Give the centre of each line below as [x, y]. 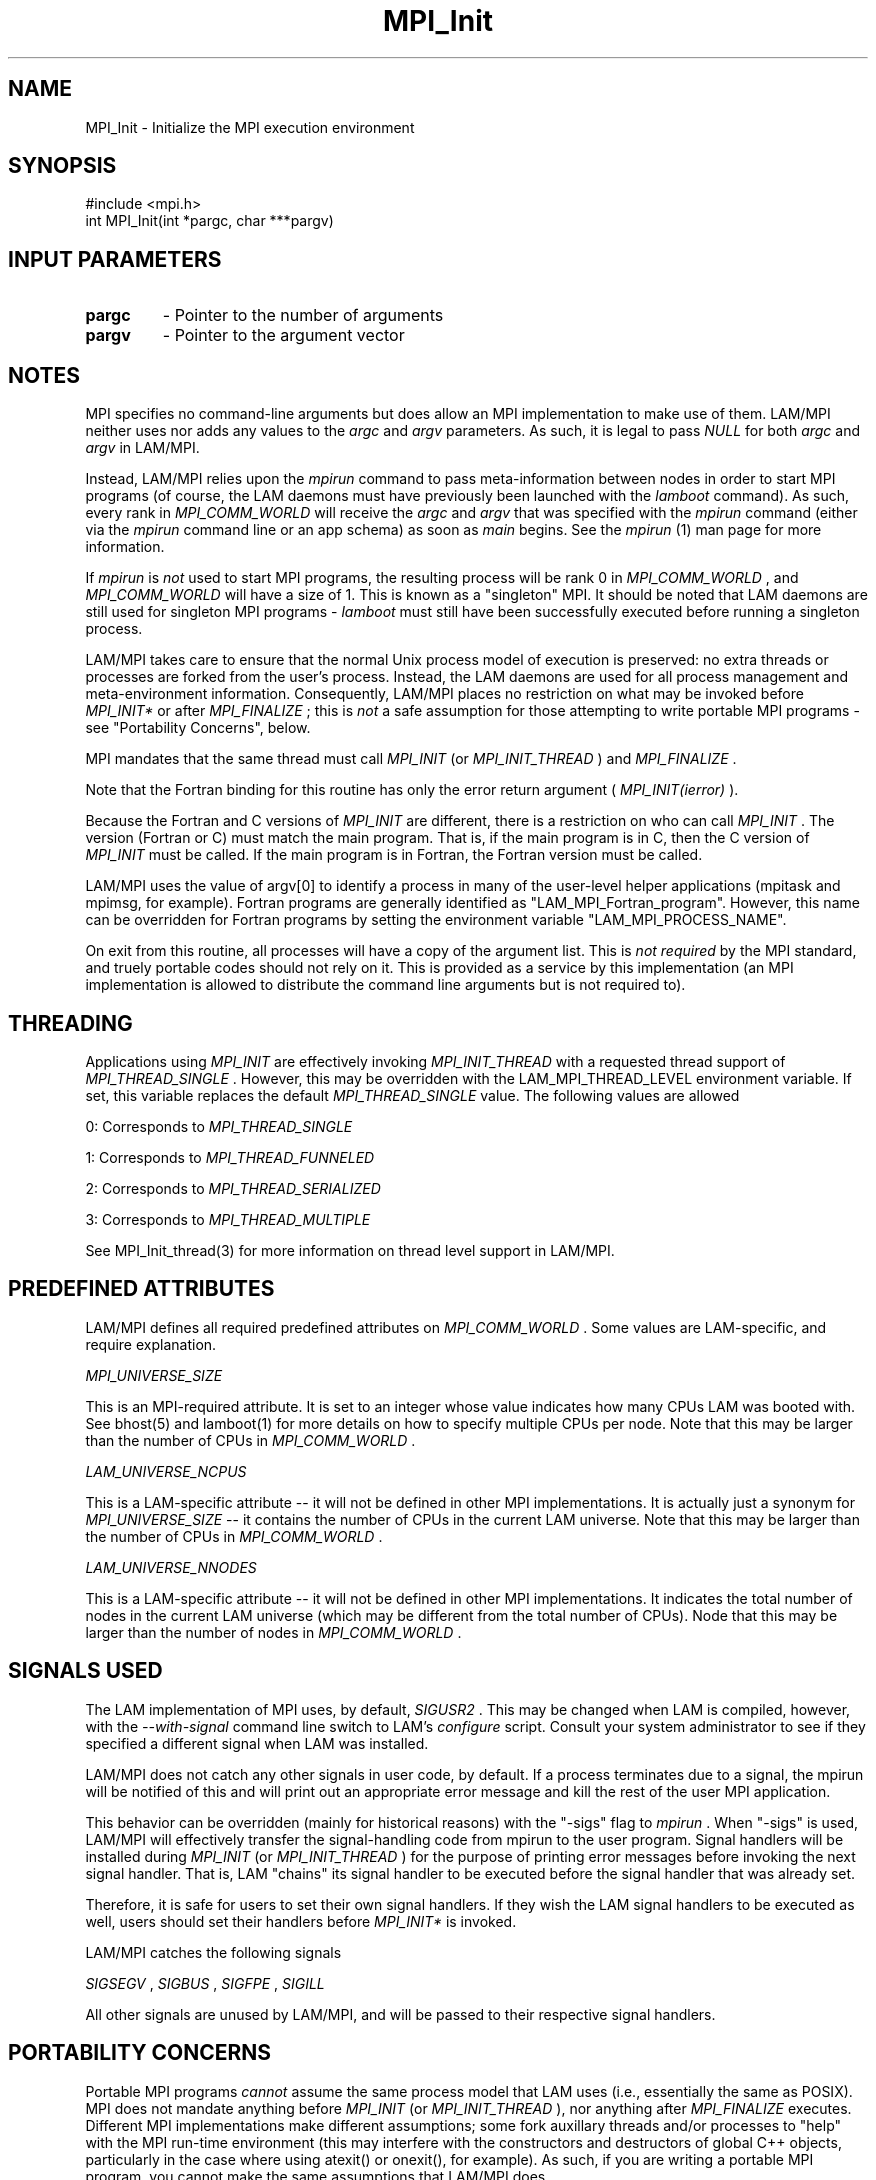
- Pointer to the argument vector [283, 335]
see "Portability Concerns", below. [198, 728]
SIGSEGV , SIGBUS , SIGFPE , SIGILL [205, 1983]
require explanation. [151, 1344]
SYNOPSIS [62, 166]
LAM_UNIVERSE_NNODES [171, 1567]
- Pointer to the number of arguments [303, 315]
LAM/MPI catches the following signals [213, 1952]
